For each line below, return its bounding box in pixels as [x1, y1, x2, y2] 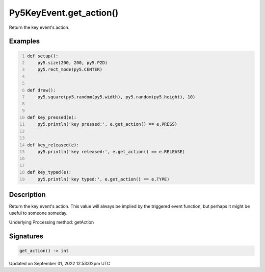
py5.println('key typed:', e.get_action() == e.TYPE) [37, 176, 170, 182]
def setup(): [27, 53, 59, 59]
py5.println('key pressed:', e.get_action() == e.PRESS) [37, 121, 178, 127]
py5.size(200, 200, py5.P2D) [37, 60, 108, 66]
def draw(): [27, 87, 56, 93]
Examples [9, 37, 40, 45]
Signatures [9, 232, 44, 240]
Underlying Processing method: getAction [9, 219, 94, 225]
